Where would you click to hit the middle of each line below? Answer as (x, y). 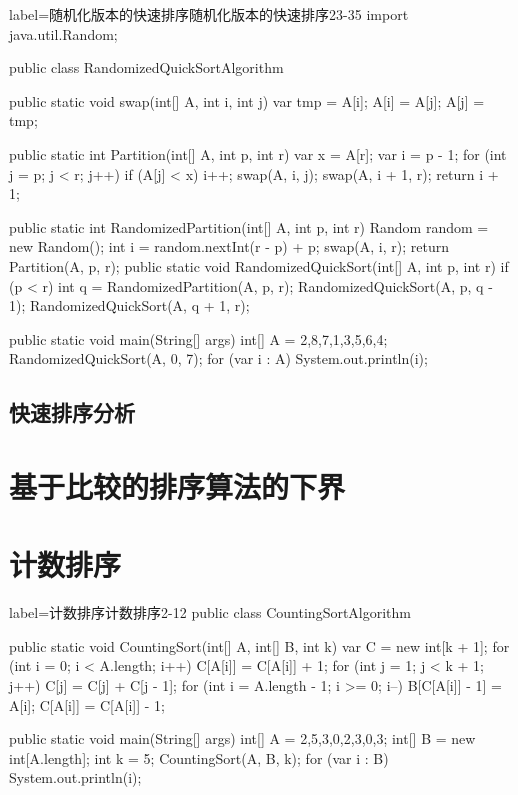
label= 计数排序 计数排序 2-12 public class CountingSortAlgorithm (210, 612)
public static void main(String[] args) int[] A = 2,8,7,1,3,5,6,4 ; (198, 338)
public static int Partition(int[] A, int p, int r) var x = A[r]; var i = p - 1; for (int (258, 153)
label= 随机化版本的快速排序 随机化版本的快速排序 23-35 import (209, 14)
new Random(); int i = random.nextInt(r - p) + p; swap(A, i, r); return (229, 246)
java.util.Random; (63, 33)
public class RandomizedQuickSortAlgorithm (146, 67)
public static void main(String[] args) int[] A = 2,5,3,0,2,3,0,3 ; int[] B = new (242, 738)
